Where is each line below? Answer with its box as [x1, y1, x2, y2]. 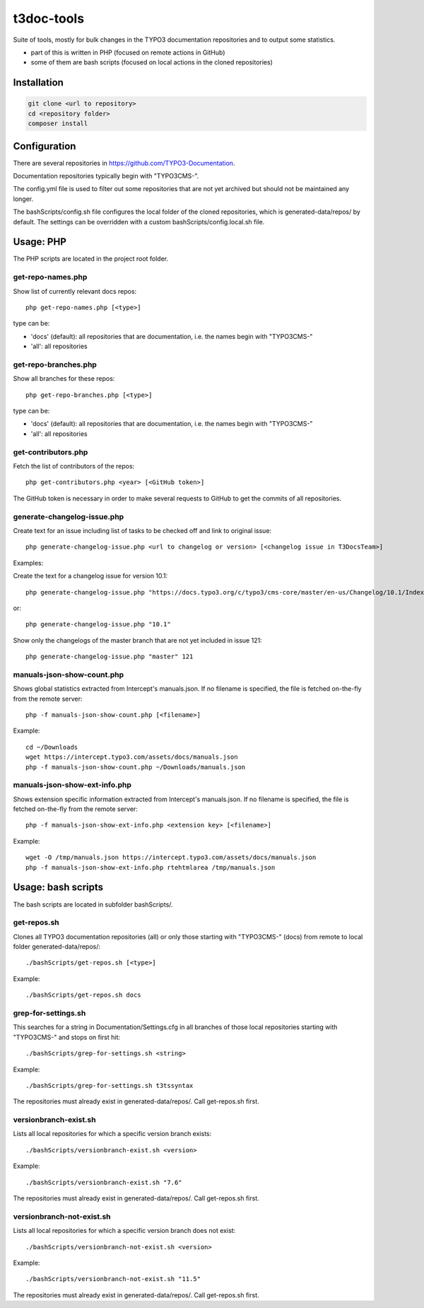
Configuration [13, 140, 76, 152]
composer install [28, 120, 88, 127]
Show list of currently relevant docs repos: [13, 287, 137, 295]
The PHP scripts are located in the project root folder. [13, 255, 169, 263]
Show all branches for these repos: [13, 374, 115, 383]
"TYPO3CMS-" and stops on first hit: [13, 1033, 120, 1041]
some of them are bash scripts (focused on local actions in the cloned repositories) [30, 58, 273, 67]
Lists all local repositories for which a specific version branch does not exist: [13, 1227, 236, 1235]
